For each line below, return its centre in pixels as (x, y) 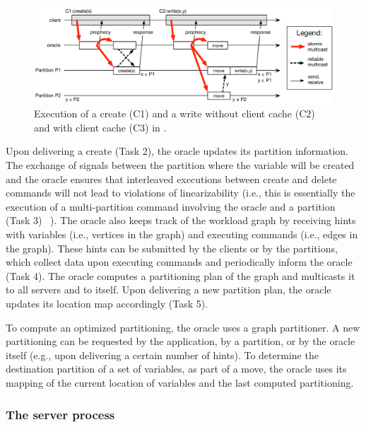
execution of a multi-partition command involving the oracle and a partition (171, 206)
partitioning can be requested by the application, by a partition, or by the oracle (181, 341)
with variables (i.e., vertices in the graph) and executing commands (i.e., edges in (182, 234)
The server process (60, 414)
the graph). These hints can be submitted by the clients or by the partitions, (172, 248)
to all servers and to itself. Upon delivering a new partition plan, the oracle (169, 289)
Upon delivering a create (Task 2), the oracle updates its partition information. (177, 151)
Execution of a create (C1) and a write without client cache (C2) (175, 113)
